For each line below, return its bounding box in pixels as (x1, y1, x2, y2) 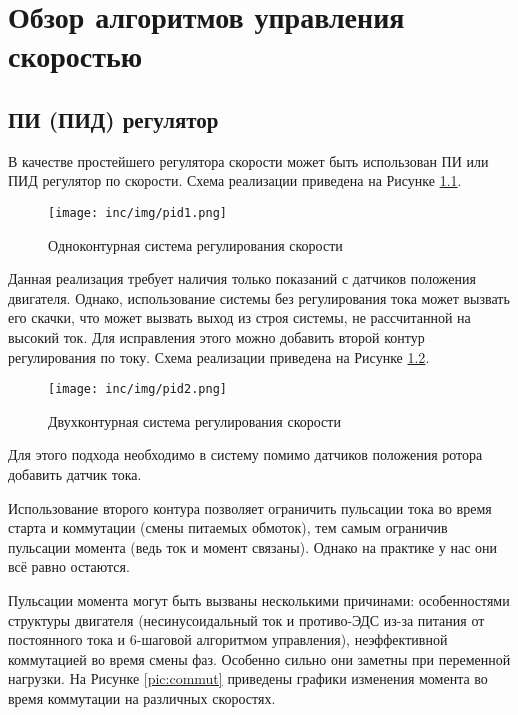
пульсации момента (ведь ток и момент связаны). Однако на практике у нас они (8, 536, 498, 557)
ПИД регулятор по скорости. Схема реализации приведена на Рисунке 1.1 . (8, 170, 462, 191)
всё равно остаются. (8, 556, 130, 577)
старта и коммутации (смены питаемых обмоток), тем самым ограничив (8, 517, 448, 538)
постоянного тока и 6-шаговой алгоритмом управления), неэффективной (8, 629, 448, 650)
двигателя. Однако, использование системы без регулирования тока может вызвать (8, 287, 510, 308)
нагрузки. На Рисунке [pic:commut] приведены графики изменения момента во (8, 668, 488, 689)
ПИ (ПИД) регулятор (8, 103, 219, 134)
